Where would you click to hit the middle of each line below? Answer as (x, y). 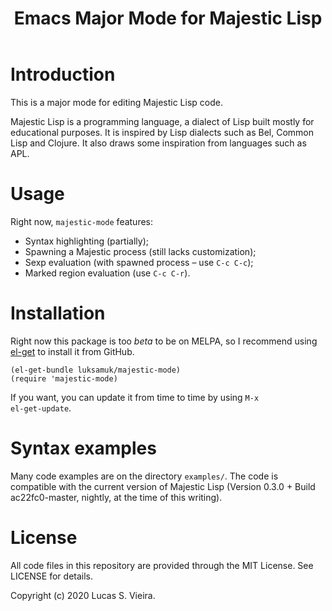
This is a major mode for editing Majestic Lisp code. (116, 102)
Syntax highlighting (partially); (86, 241)
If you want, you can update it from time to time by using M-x (135, 397)
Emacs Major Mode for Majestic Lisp (168, 18)
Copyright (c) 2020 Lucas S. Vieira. (83, 595)
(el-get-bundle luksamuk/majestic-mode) (96, 370)
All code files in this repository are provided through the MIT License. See (162, 565)
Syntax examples (83, 448)
